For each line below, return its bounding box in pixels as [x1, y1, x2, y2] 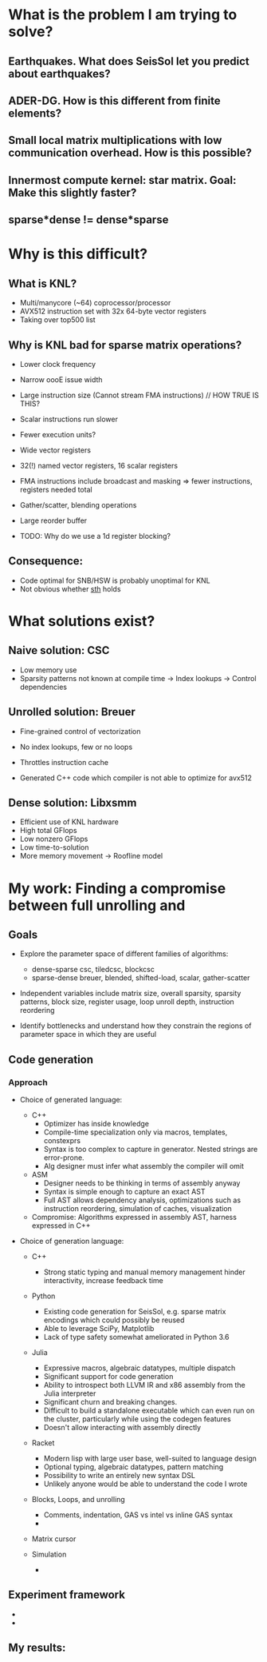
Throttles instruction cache [19, 757, 109, 767]
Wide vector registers [19, 445, 92, 455]
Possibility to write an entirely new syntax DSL [43, 1471, 195, 1481]
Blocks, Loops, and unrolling [31, 1495, 125, 1505]
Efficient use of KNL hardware [19, 817, 120, 827]
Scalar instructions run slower [19, 414, 118, 424]
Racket [31, 1438, 55, 1448]
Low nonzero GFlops [19, 834, 88, 844]
